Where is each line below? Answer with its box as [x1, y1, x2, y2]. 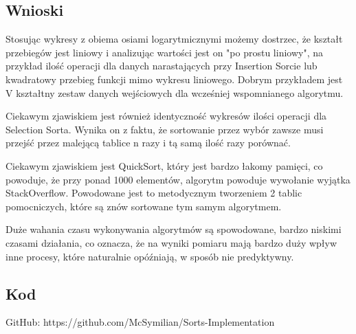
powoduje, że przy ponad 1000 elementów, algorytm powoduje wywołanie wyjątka [5, 172, 351, 186]
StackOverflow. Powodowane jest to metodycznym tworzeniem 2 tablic [5, 186, 302, 200]
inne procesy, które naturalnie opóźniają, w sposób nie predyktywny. [5, 249, 294, 263]
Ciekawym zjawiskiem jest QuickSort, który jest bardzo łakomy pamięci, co [5, 158, 323, 172]
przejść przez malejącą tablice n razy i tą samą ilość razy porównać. [5, 135, 291, 150]
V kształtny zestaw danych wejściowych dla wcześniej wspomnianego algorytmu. [5, 85, 344, 100]
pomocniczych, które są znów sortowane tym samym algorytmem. [5, 199, 282, 213]
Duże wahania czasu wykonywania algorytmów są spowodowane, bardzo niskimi [5, 222, 342, 236]
